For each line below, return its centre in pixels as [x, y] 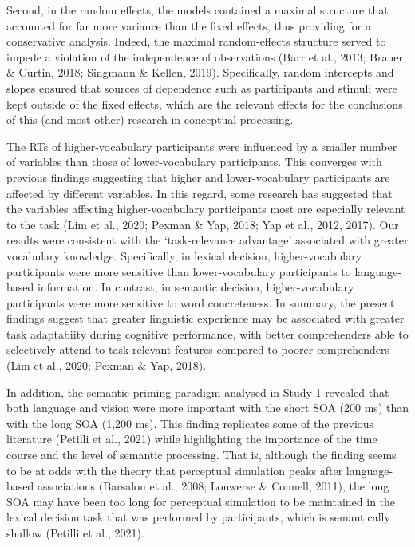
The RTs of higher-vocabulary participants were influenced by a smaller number [202, 146]
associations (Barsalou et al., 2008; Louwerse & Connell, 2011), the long [213, 486]
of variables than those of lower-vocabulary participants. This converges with [194, 162]
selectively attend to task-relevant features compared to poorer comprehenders [198, 349]
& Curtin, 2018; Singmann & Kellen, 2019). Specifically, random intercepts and [200, 72]
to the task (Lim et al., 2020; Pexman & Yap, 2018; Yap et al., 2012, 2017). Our [203, 224]
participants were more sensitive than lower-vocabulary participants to [179, 271]
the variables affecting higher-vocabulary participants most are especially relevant [206, 209]
